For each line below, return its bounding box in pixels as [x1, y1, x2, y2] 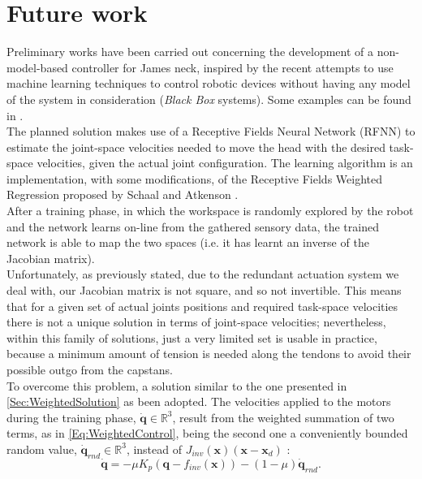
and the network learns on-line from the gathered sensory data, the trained [6, 218, 379, 235]
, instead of [126, 440, 183, 457]
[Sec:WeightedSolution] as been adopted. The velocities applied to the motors [6, 393, 391, 410]
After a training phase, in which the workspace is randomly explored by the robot [6, 202, 414, 219]
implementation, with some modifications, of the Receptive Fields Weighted [6, 170, 382, 187]
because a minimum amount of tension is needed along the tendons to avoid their [6, 345, 411, 362]
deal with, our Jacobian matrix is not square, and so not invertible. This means [6, 282, 402, 299]
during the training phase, [6, 408, 136, 425]
